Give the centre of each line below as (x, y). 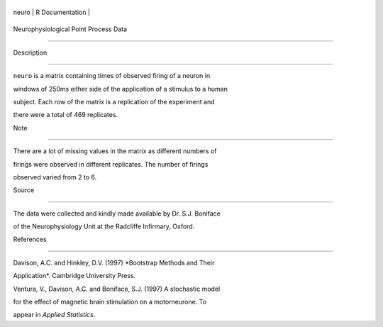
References (30, 239)
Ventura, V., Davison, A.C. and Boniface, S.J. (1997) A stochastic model (117, 289)
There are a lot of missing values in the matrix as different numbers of (115, 151)
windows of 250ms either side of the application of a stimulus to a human (121, 89)
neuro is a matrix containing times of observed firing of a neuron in (112, 76)
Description (30, 52)
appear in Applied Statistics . (54, 315)
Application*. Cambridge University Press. (74, 276)
